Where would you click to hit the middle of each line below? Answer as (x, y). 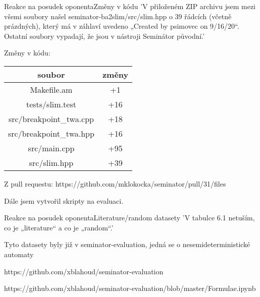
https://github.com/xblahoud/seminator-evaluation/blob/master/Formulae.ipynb (130, 288)
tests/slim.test (51, 104)
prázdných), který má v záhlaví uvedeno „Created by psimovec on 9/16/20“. (122, 26)
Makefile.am (51, 89)
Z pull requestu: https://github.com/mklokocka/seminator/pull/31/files (115, 183)
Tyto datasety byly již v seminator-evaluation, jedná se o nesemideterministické (127, 244)
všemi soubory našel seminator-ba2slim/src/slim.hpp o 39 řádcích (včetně (118, 16)
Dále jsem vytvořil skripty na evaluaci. (64, 200)
